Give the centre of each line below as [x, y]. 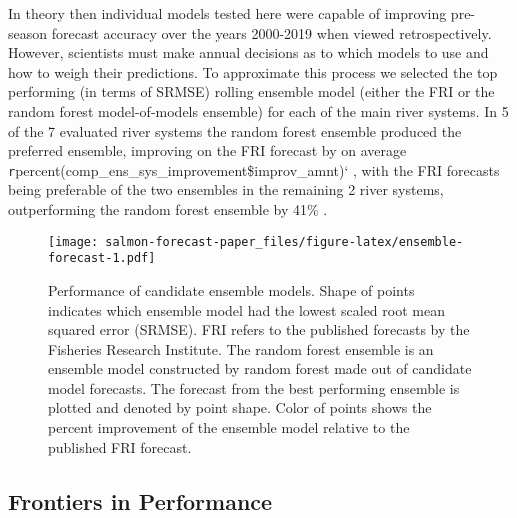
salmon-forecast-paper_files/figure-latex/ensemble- [284, 241]
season [28, 32]
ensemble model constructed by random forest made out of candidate [260, 368]
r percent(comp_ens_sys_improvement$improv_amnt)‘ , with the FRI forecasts [254, 169]
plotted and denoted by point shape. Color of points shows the [240, 407]
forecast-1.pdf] [102, 258]
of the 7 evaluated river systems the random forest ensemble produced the [235, 130]
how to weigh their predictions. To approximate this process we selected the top [253, 71]
